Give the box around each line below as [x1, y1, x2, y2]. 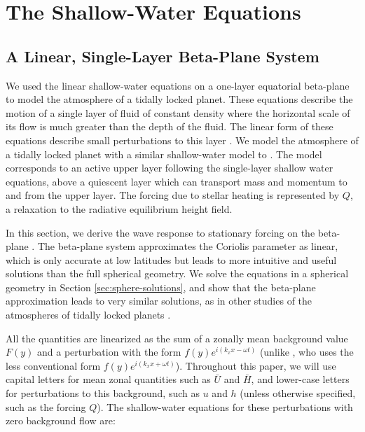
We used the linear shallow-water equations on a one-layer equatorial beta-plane [6, 78, 350, 92]
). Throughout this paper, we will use [175, 358, 336, 372]
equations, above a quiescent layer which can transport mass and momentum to [6, 174, 347, 188]
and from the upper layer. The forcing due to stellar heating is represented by [6, 188, 340, 202]
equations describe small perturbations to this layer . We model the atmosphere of [6, 132, 359, 147]
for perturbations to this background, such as [6, 386, 200, 400]
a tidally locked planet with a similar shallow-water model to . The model [6, 146, 322, 161]
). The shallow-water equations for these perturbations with [97, 399, 353, 414]
